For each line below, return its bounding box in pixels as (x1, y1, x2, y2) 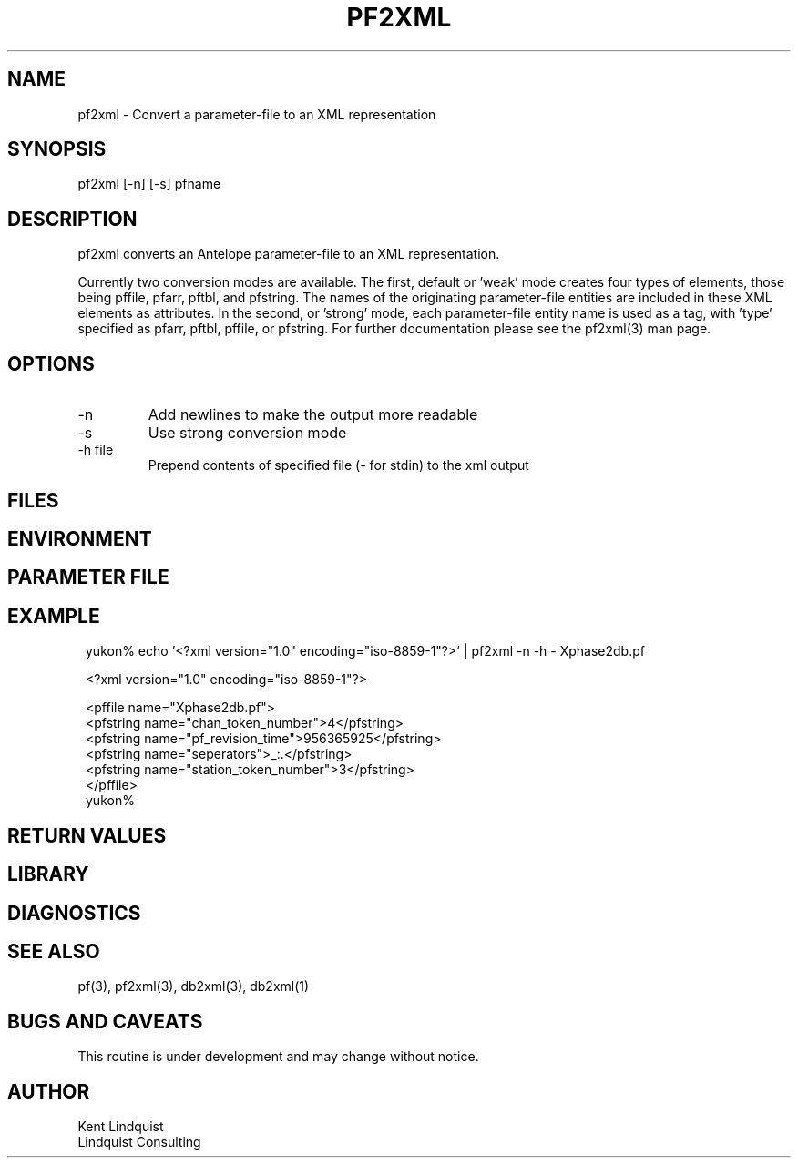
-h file (77, 442, 114, 458)
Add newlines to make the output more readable (148, 405, 478, 424)
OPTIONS (7, 352, 95, 375)
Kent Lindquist (77, 1119, 164, 1135)
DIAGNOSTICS (7, 901, 141, 925)
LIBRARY (7, 863, 89, 886)
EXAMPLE (7, 604, 100, 628)
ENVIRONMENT (7, 526, 152, 550)
